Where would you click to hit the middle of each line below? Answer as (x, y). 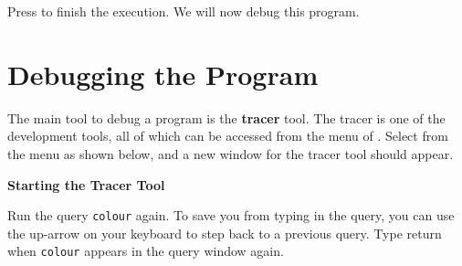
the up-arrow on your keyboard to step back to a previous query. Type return (225, 233)
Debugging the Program (163, 74)
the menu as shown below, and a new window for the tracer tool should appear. (231, 153)
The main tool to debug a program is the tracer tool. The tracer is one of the (226, 117)
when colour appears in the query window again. (146, 251)
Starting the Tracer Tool (86, 184)
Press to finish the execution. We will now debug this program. (184, 11)
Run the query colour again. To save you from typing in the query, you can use (231, 215)
